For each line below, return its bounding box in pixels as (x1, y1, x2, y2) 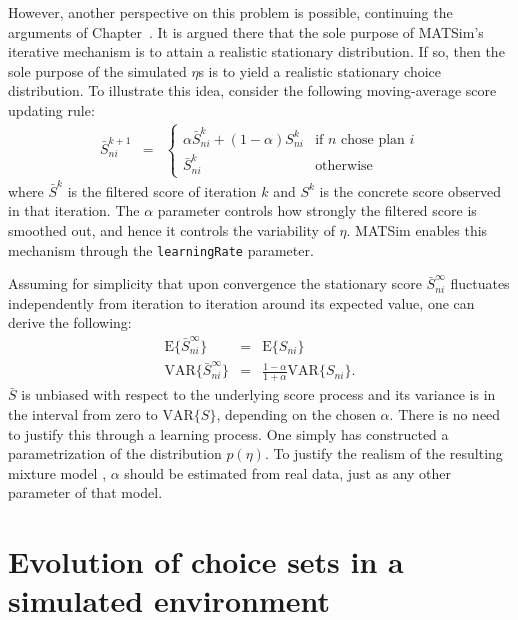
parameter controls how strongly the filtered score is (157, 200, 477, 221)
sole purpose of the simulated (8, 60, 187, 81)
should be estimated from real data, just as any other (124, 462, 452, 483)
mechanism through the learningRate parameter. (8, 239, 314, 260)
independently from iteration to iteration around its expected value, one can (8, 292, 475, 313)
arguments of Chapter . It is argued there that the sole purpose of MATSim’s (8, 21, 484, 42)
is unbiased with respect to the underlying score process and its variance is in (21, 384, 496, 405)
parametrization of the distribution (8, 443, 222, 464)
